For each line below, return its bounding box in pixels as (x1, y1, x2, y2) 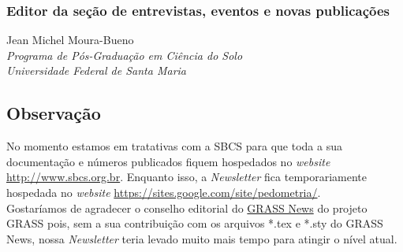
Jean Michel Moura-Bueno (6, 31, 134, 48)
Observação (6, 101, 101, 125)
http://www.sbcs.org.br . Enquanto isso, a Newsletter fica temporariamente (6, 169, 368, 185)
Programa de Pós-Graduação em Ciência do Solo (6, 46, 243, 63)
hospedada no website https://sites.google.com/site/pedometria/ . (6, 183, 321, 200)
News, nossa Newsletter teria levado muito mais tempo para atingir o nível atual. (6, 230, 397, 246)
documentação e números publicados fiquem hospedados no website (6, 153, 330, 169)
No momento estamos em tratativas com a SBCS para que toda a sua (6, 138, 342, 154)
